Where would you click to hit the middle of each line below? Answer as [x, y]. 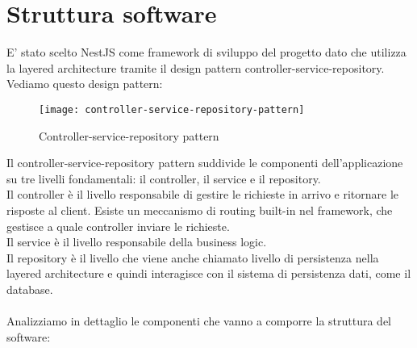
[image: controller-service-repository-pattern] [172, 109]
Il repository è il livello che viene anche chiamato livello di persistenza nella [193, 257]
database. [30, 289]
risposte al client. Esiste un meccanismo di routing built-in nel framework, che [200, 210]
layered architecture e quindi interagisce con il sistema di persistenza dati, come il [209, 273]
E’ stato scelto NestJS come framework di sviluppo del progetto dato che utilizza [206, 52]
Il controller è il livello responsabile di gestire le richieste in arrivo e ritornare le [203, 194]
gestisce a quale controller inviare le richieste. [118, 226]
